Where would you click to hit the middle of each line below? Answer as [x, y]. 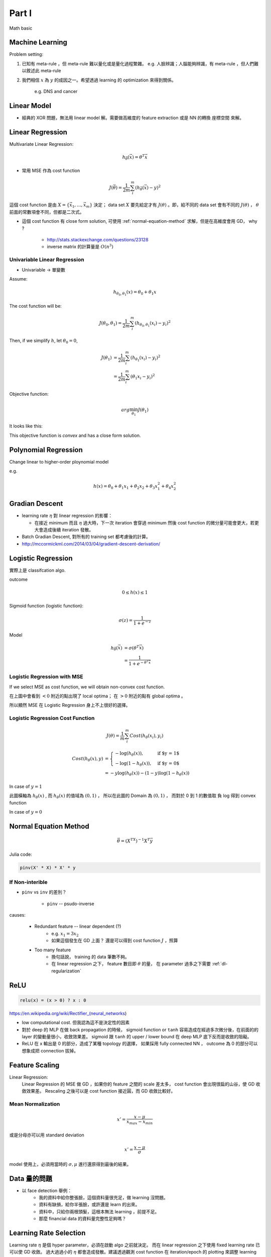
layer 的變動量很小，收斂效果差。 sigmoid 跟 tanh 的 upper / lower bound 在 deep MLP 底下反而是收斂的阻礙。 [137, 1036]
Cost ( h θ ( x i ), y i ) [147, 736]
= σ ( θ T [131, 647]
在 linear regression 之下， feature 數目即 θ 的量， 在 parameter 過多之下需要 [131, 964]
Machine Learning [38, 42]
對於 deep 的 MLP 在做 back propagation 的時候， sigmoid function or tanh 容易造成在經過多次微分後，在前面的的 [140, 1029]
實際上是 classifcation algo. [37, 570]
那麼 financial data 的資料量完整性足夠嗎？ [83, 1219]
